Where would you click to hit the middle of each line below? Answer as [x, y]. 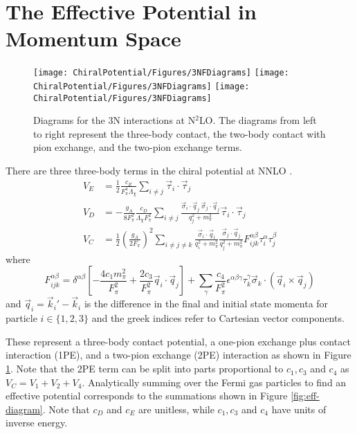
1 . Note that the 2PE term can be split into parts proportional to [145, 369]
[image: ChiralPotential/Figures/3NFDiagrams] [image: [161, 73]
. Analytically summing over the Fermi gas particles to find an [214, 382]
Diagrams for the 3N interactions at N [115, 120]
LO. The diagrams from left [258, 120]
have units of [299, 409]
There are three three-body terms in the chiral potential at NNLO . [149, 171]
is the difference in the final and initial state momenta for [206, 304]
